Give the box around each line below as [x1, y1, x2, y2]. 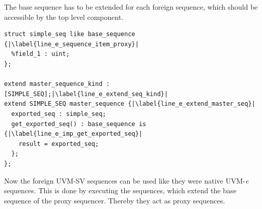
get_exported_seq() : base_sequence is [11, 120, 147, 128]
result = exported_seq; [18, 140, 99, 147]
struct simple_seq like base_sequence [4, 31, 135, 38]
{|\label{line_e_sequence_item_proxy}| [4, 40, 139, 48]
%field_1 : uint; [11, 50, 70, 58]
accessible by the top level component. [4, 11, 124, 22]
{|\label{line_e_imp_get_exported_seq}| [4, 130, 143, 138]
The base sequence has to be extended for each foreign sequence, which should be [4, 2, 258, 12]
